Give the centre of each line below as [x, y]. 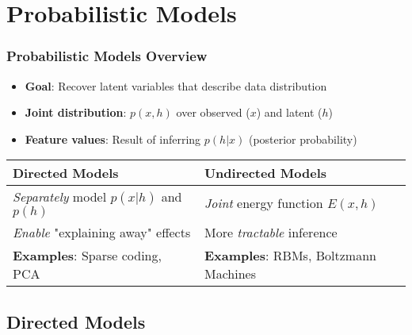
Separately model [60, 197]
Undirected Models [265, 173]
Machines [230, 274]
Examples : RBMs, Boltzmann [290, 256]
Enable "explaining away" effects [102, 233]
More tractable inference [271, 233]
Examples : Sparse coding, [87, 256]
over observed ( [213, 112]
